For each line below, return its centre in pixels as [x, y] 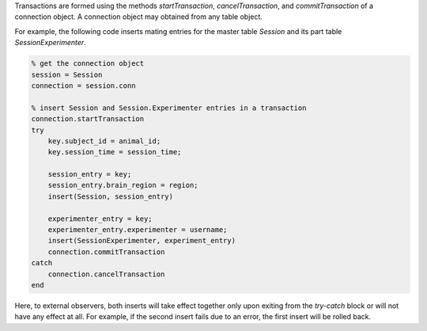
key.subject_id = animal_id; [104, 141]
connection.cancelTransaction [106, 274]
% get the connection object [88, 64]
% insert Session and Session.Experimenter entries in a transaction [169, 108]
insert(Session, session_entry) [111, 196]
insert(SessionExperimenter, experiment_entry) [142, 241]
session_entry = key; [90, 175]
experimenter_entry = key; [100, 219]
